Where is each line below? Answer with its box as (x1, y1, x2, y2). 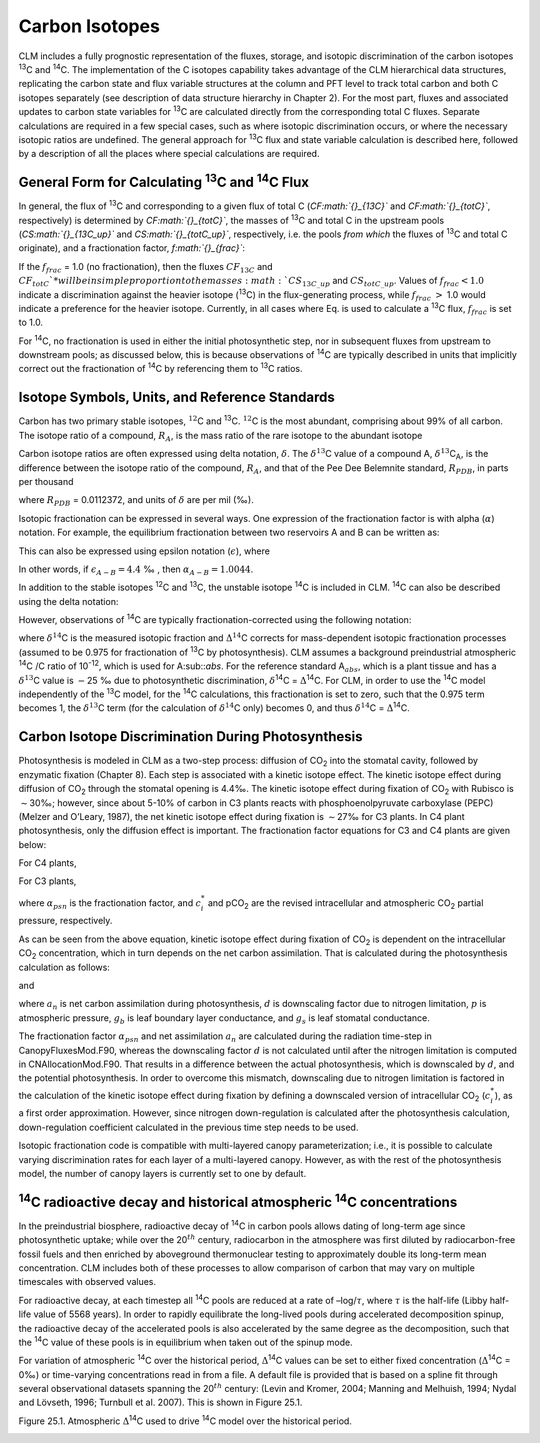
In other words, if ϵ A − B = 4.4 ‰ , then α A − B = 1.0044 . (18, 563, 254, 577)
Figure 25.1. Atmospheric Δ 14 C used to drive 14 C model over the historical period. (18, 1413, 352, 1427)
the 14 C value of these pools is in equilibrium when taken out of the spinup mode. (18, 1335, 354, 1348)
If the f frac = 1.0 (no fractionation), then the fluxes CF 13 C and (18, 260, 274, 275)
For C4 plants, (18, 857, 77, 869)
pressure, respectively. (18, 915, 113, 927)
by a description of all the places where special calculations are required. (18, 148, 320, 160)
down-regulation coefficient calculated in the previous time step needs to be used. (18, 1121, 359, 1133)
